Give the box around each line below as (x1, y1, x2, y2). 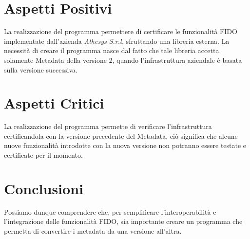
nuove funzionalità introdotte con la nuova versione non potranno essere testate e (4, 140, 247, 150)
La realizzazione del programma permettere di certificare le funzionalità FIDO (4, 26, 237, 37)
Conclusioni (4, 178, 83, 198)
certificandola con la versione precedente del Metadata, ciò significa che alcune (4, 130, 238, 141)
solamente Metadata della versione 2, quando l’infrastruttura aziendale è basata (4, 55, 242, 65)
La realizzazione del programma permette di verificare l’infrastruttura (4, 121, 212, 131)
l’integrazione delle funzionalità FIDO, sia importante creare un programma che (4, 216, 243, 226)
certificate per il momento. (4, 150, 83, 160)
